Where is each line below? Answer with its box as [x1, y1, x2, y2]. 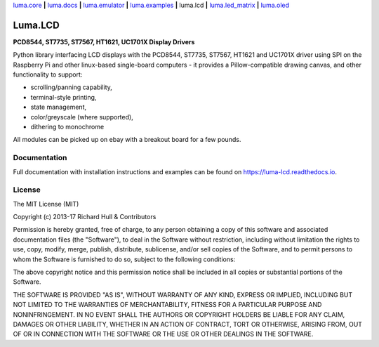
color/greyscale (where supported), [30, 112, 133, 121]
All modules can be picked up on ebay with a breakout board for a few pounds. [13, 136, 241, 144]
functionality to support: [13, 70, 83, 79]
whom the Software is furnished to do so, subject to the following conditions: [13, 255, 236, 263]
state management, [30, 103, 87, 112]
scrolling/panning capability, [30, 83, 112, 91]
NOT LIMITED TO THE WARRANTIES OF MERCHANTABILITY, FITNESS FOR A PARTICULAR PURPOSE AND [13, 301, 322, 309]
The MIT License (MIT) [13, 199, 79, 208]
